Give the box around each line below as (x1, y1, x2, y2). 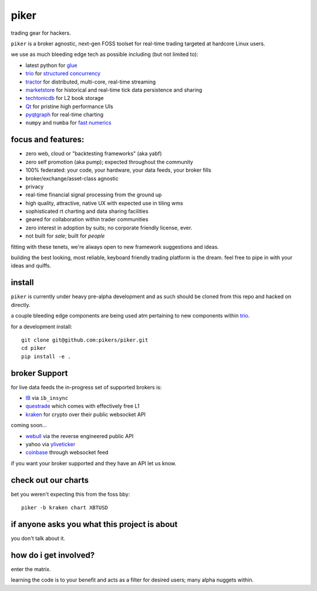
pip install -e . (21, 353, 71, 360)
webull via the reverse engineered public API (25, 432, 134, 439)
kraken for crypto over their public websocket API (25, 410, 146, 418)
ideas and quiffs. (11, 262, 52, 269)
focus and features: (11, 135, 85, 145)
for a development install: (11, 323, 73, 330)
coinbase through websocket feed (25, 449, 109, 456)
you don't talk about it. (11, 535, 66, 542)
